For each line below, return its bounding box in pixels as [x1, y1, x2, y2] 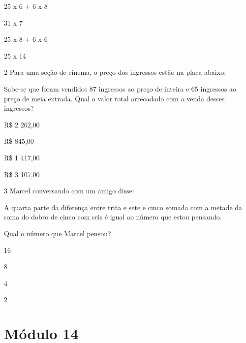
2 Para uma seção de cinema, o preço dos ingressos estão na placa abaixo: [4, 67, 226, 77]
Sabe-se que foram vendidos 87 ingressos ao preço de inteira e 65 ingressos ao [4, 83, 237, 94]
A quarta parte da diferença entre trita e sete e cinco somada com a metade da [4, 202, 243, 212]
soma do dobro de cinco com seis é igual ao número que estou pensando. [4, 212, 222, 222]
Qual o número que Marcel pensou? [4, 228, 111, 238]
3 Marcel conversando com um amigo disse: [4, 186, 134, 196]
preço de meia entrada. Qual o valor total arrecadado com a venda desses [4, 93, 225, 103]
